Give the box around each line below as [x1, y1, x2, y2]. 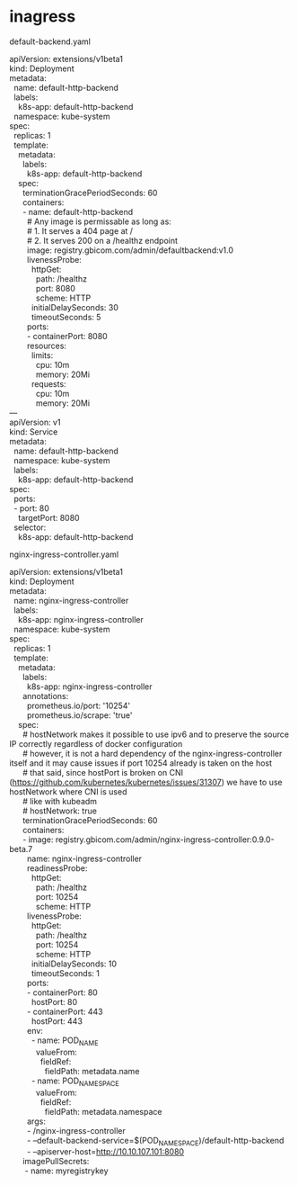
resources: [26, 340, 67, 351]
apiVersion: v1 [9, 417, 61, 427]
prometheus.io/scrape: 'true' [26, 709, 133, 721]
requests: [31, 378, 66, 389]
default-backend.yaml [9, 36, 92, 47]
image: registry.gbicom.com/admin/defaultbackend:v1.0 [26, 245, 234, 256]
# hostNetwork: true [22, 805, 97, 816]
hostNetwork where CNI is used [9, 786, 127, 797]
